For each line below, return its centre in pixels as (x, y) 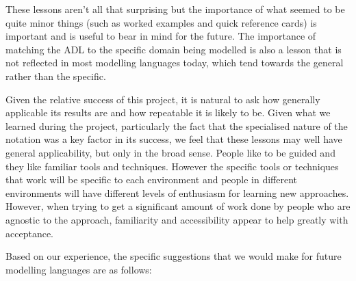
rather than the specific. (56, 76)
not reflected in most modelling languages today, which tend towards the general (175, 63)
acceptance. (29, 233)
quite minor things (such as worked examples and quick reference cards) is (161, 22)
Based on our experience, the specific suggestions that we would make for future (174, 256)
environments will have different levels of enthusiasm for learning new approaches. (177, 192)
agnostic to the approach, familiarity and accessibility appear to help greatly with (177, 219)
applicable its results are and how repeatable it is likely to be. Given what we (168, 112)
